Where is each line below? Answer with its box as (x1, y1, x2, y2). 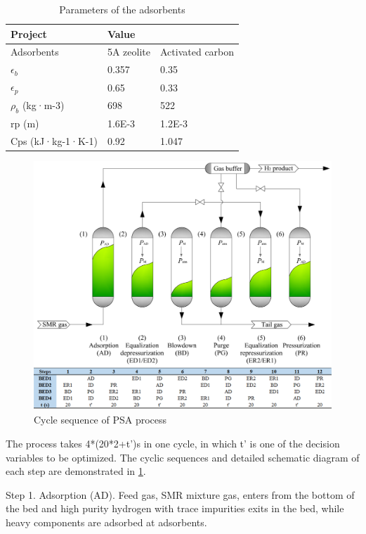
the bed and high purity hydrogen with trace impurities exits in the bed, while (6, 501, 344, 516)
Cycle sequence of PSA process (34, 412, 167, 427)
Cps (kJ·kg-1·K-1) (11, 133, 98, 148)
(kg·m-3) (22, 97, 65, 112)
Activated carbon (160, 44, 235, 59)
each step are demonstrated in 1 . (6, 464, 146, 478)
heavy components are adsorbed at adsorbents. (6, 514, 207, 529)
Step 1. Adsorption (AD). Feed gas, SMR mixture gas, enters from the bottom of (6, 487, 355, 502)
